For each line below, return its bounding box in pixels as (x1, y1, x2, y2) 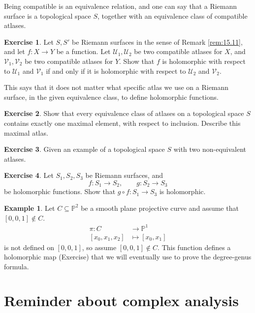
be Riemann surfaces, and (85, 170, 163, 180)
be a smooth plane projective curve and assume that (81, 202, 239, 213)
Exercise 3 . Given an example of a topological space (4, 144, 165, 154)
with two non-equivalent (173, 144, 247, 154)
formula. (4, 261, 29, 271)
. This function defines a (158, 242, 231, 252)
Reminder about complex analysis (4, 290, 239, 310)
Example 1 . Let (4, 202, 55, 213)
